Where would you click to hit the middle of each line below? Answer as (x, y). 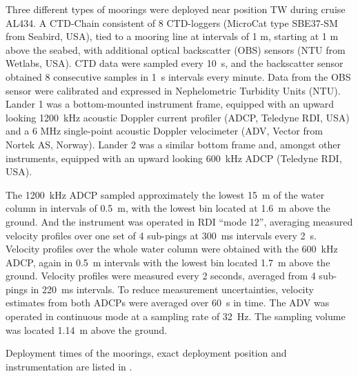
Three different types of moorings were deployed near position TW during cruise (176, 9)
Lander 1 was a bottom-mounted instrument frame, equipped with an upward (170, 104)
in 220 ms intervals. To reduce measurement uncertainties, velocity (172, 289)
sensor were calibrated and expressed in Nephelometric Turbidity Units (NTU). (173, 90)
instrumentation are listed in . (69, 366)
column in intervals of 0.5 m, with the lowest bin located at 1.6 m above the (168, 208)
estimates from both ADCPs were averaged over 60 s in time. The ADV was (168, 303)
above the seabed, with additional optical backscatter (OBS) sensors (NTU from (176, 49)
